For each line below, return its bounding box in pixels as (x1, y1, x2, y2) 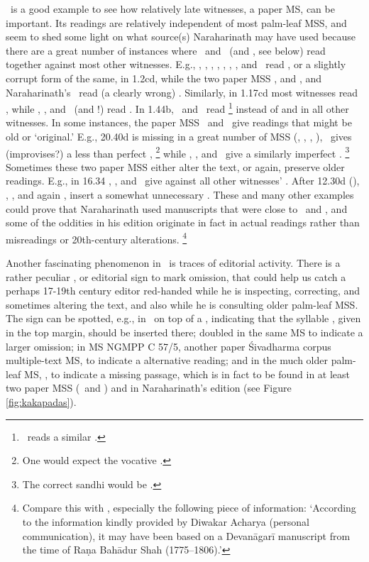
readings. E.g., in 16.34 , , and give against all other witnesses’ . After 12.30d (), (6, 173, 360, 188)
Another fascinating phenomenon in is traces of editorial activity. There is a (6, 255, 341, 270)
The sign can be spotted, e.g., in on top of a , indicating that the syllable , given (6, 311, 361, 326)
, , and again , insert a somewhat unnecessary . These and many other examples (6, 187, 354, 202)
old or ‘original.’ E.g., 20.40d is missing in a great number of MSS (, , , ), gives (6, 129, 352, 143)
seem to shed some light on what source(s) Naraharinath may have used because (6, 29, 356, 44)
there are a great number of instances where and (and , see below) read (6, 43, 326, 57)
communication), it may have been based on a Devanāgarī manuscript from (22, 528, 351, 543)
